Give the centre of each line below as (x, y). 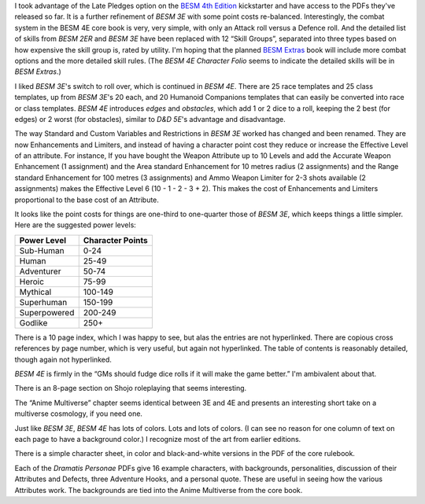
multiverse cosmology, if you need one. (79, 414)
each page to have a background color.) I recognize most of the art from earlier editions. (158, 439)
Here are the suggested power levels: (76, 225)
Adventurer (40, 271)
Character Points (116, 240)
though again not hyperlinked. (63, 359)
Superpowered (47, 312)
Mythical (35, 292)
